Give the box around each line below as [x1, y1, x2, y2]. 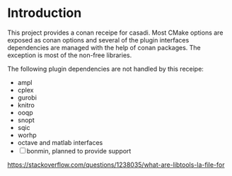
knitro [17, 100, 35, 109]
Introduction [7, 5, 82, 21]
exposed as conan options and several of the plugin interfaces [7, 35, 190, 44]
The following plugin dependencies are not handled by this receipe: [7, 64, 204, 73]
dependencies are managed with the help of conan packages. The [7, 43, 202, 52]
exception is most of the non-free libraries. [7, 51, 132, 59]
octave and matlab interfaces [17, 138, 103, 146]
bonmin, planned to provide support [26, 146, 132, 155]
